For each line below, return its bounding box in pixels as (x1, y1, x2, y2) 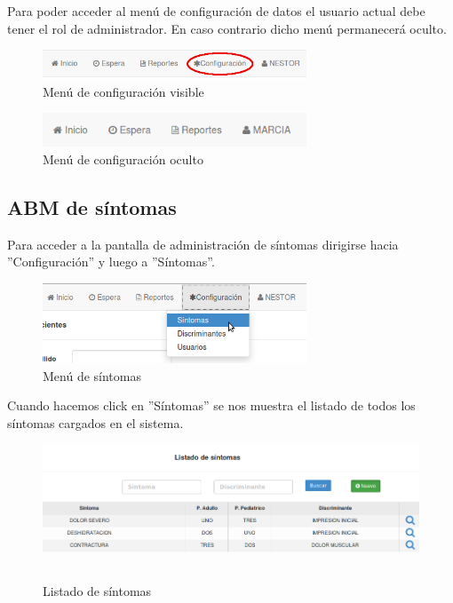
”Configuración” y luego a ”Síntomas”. (7, 252, 215, 271)
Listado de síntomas (43, 581, 152, 599)
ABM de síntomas (7, 194, 177, 220)
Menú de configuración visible (43, 82, 204, 100)
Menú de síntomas (43, 366, 141, 385)
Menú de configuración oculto (43, 150, 203, 169)
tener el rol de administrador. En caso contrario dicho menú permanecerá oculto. (7, 19, 447, 37)
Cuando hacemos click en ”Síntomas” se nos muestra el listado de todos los (7, 396, 416, 415)
